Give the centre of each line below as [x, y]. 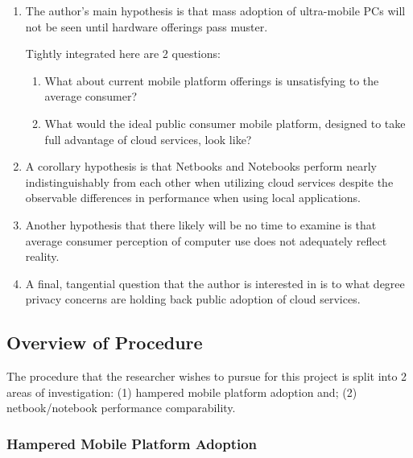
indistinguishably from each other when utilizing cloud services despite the [209, 182]
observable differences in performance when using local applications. [193, 198]
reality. [42, 256]
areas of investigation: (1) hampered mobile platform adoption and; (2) [182, 392]
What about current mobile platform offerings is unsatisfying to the [212, 80]
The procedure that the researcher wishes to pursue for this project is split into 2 [207, 376]
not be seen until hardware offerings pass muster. [147, 26]
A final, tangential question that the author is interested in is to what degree [215, 283]
